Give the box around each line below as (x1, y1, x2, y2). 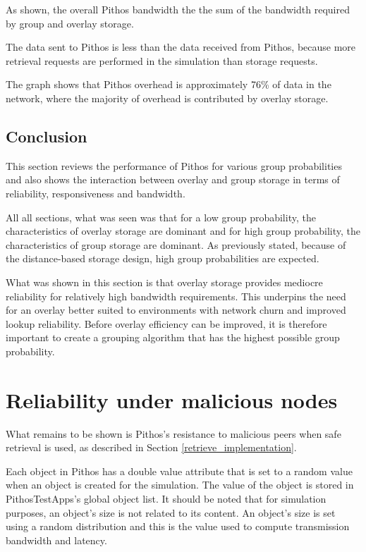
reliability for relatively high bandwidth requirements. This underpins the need (6, 288, 346, 303)
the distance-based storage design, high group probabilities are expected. (6, 251, 319, 266)
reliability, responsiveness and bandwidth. (6, 185, 185, 200)
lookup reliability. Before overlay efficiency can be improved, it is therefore (6, 316, 327, 331)
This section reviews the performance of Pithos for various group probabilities (6, 158, 342, 173)
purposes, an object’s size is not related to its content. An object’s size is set (6, 505, 336, 520)
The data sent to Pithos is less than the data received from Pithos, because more (6, 39, 356, 54)
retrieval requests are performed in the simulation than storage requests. (6, 53, 318, 68)
